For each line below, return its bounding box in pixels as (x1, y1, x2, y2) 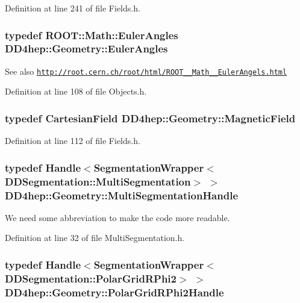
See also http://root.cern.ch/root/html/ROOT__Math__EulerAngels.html (5, 64, 287, 77)
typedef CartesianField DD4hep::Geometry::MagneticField (5, 110, 296, 125)
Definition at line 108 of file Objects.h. (5, 85, 147, 98)
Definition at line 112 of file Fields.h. (5, 134, 140, 147)
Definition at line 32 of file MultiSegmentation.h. (5, 231, 185, 244)
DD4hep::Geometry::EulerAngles (5, 41, 168, 56)
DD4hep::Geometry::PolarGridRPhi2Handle (5, 284, 224, 299)
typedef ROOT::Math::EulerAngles (5, 27, 178, 42)
